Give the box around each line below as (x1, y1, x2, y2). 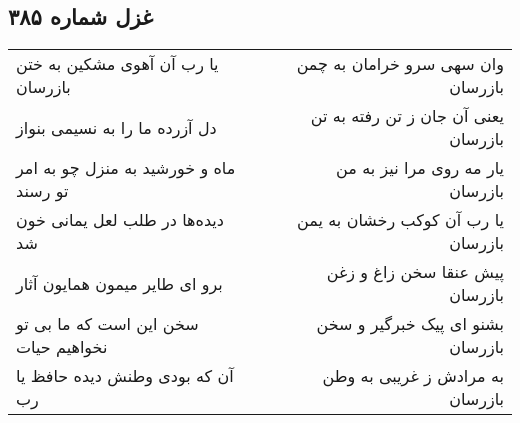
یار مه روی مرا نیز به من (336, 156, 504, 180)
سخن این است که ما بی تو (16, 312, 199, 336)
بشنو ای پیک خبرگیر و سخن (316, 312, 504, 336)
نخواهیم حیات (16, 335, 108, 359)
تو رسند (16, 179, 69, 203)
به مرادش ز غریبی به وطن (322, 364, 504, 388)
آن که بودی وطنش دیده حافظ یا (16, 364, 234, 388)
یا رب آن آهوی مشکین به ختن (16, 52, 219, 76)
